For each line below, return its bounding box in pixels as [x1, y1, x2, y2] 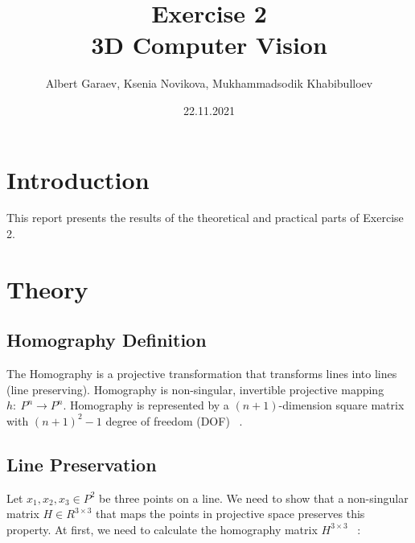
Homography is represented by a [70, 397, 229, 413]
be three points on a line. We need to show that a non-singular [99, 489, 409, 506]
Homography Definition [6, 327, 207, 352]
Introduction [6, 162, 150, 195]
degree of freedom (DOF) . [105, 412, 243, 429]
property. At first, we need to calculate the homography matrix [6, 520, 318, 537]
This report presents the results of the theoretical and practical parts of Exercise [6, 209, 404, 226]
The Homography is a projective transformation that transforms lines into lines [6, 365, 397, 382]
